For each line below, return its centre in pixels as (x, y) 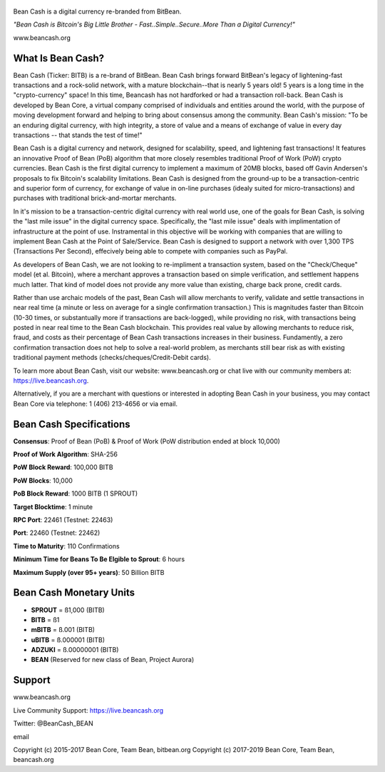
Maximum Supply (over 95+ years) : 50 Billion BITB (89, 572)
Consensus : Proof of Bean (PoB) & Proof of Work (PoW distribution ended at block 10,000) (147, 441)
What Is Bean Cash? (59, 58)
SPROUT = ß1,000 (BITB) (68, 610)
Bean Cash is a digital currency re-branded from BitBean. (97, 11)
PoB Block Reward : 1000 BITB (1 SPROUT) (76, 493)
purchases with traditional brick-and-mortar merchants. (95, 198)
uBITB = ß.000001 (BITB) (68, 640)
